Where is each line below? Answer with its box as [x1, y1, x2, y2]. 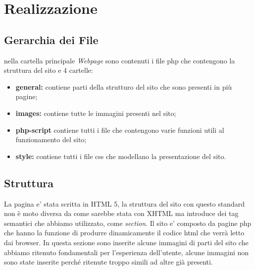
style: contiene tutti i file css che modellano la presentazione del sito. [15, 151, 226, 161]
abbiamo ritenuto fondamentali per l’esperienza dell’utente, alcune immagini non [4, 247, 249, 257]
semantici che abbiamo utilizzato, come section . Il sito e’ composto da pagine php [4, 217, 252, 228]
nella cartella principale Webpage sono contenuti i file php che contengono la [4, 55, 235, 65]
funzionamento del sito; [15, 134, 87, 145]
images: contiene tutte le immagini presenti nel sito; [15, 108, 176, 118]
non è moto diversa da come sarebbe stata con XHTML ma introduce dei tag [4, 208, 239, 218]
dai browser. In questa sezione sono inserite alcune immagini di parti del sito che [4, 237, 249, 247]
